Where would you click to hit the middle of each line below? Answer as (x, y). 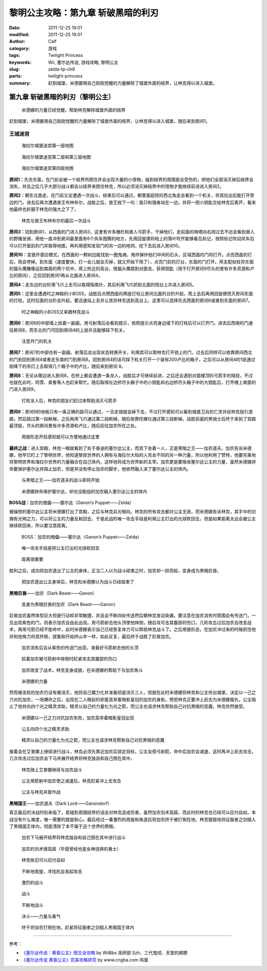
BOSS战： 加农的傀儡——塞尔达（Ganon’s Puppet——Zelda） (72, 503)
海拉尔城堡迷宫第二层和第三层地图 (56, 157)
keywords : (20, 62)
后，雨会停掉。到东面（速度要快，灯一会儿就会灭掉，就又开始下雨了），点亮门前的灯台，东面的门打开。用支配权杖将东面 (132, 262)
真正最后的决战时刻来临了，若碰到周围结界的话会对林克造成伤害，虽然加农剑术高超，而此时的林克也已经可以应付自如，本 (133, 812)
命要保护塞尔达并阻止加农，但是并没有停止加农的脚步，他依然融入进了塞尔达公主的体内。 (100, 469)
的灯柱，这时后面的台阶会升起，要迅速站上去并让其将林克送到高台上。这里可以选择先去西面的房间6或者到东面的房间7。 (131, 301)
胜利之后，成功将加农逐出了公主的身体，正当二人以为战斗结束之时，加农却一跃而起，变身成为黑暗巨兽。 (115, 570)
